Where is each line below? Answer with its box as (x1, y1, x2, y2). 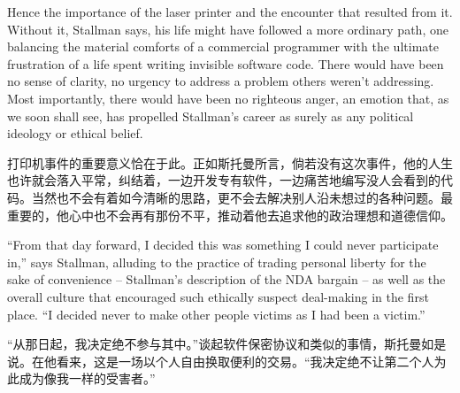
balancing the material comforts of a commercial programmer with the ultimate (7, 37, 439, 56)
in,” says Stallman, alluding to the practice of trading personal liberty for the (7, 252, 426, 271)
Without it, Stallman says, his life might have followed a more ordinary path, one (7, 19, 448, 38)
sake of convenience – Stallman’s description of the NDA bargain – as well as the (7, 270, 446, 289)
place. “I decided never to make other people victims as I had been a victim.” (7, 304, 425, 323)
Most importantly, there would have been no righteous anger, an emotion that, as (7, 89, 449, 107)
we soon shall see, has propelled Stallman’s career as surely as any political (7, 106, 414, 125)
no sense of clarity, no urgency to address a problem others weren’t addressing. (7, 72, 434, 90)
